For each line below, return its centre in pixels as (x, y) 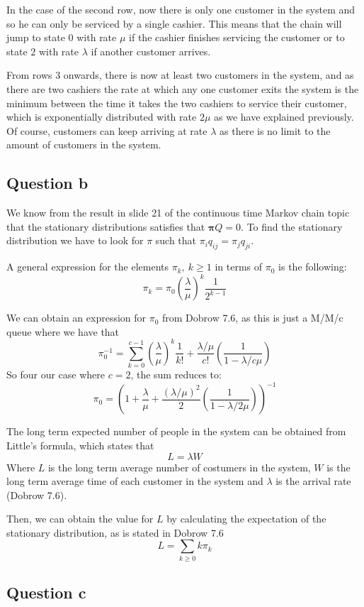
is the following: (313, 267)
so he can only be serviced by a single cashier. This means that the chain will (174, 23)
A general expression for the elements (87, 267)
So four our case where (56, 374)
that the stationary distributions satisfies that (106, 226)
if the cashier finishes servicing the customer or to (237, 37)
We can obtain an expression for (76, 318)
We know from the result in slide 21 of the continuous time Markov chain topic (178, 213)
